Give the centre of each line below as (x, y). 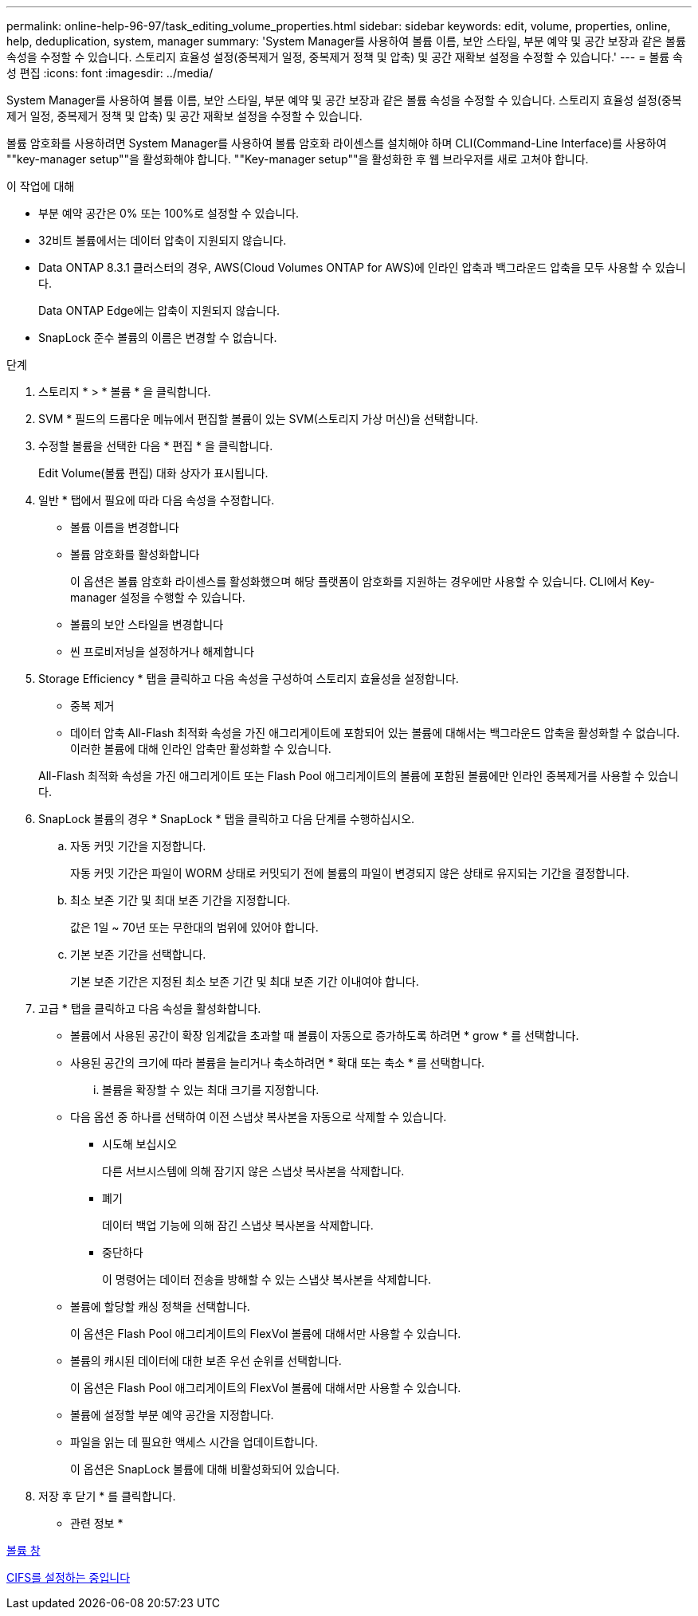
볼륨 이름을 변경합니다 (125, 527)
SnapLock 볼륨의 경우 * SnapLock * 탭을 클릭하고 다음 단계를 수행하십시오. (227, 819)
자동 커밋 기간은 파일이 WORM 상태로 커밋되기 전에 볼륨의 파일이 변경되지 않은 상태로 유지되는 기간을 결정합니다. (350, 873)
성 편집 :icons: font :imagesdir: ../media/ (110, 73)
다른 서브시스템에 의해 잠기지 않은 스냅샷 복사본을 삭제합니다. (253, 1171)
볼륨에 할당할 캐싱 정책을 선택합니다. (160, 1306)
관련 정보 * (97, 1523)
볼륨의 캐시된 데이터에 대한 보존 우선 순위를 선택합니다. (206, 1361)
